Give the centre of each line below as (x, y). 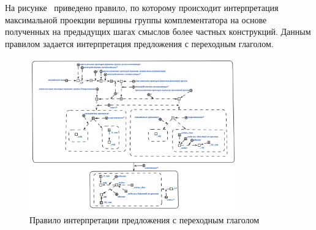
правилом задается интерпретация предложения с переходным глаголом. (139, 43)
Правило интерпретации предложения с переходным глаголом (145, 219)
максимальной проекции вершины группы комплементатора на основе (136, 19)
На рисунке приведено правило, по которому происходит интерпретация (142, 7)
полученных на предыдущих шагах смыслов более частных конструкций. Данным (158, 32)
